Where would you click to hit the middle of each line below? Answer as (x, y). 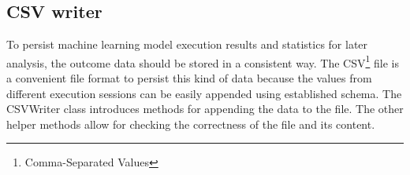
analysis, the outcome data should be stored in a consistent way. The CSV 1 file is (203, 61)
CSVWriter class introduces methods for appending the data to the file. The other (205, 109)
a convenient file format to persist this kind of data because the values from (189, 78)
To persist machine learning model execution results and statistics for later (187, 44)
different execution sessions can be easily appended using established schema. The (204, 93)
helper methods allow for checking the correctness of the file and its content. (191, 124)
